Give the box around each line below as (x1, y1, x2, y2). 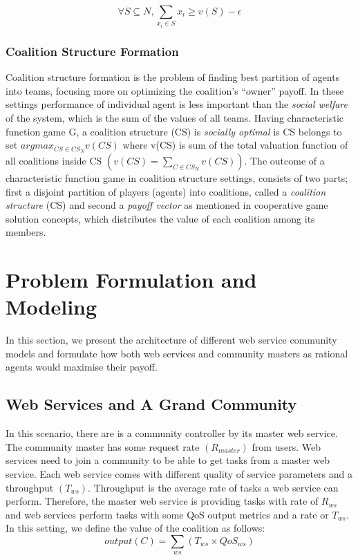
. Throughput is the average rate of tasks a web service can (88, 480, 339, 494)
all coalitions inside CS (6, 153, 102, 168)
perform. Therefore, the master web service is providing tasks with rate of (6, 494, 319, 508)
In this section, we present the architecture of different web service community (6, 333, 337, 347)
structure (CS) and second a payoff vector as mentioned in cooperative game (6, 198, 328, 212)
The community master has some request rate (6, 439, 200, 454)
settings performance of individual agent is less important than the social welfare (6, 97, 348, 111)
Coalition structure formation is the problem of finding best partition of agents (6, 70, 340, 84)
